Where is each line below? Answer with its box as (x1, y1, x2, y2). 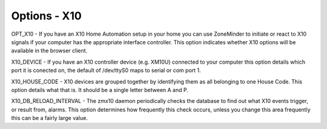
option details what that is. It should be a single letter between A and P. (11, 86, 189, 93)
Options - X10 (11, 9, 82, 22)
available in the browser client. (11, 47, 88, 55)
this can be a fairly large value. (11, 114, 88, 122)
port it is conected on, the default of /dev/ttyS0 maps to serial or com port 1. (11, 67, 201, 74)
